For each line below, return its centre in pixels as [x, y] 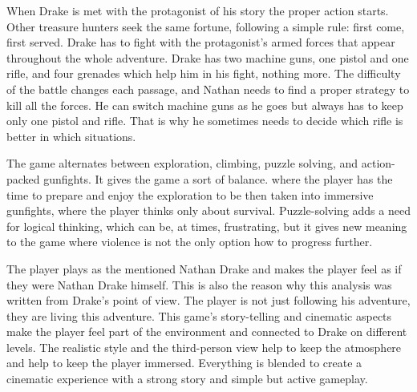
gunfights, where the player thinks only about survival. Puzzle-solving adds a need [208, 210]
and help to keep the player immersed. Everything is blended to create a [184, 363]
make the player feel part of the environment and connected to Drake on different [207, 331]
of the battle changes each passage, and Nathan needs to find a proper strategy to [208, 89]
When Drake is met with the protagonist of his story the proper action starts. [198, 10]
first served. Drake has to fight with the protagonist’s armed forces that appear [201, 42]
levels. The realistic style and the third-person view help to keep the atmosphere [204, 347]
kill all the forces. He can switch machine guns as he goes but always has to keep [205, 105]
